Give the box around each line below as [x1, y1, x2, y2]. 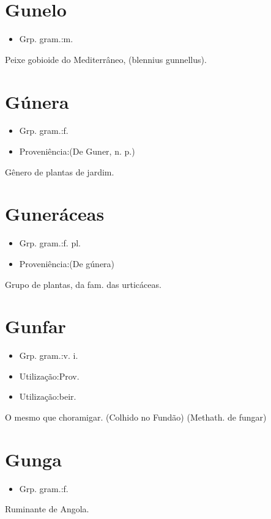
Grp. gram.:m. [19, 32, 73, 45]
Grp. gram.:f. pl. [19, 237, 81, 249]
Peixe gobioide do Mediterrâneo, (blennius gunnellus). [5, 53, 207, 65]
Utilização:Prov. [19, 369, 80, 382]
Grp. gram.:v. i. [19, 349, 78, 362]
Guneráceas [5, 201, 105, 226]
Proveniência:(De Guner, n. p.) [19, 145, 135, 158]
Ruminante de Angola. [5, 502, 89, 515]
